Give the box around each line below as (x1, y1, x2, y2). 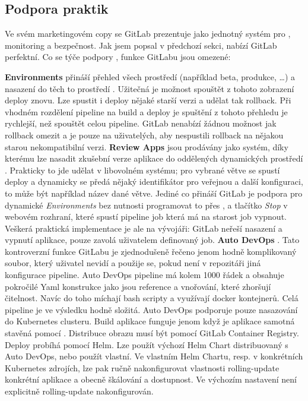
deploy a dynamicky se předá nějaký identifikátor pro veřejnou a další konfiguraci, (5, 175, 303, 188)
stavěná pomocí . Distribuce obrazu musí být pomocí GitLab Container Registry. (5, 327, 299, 339)
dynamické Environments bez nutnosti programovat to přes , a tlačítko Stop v (5, 198, 288, 211)
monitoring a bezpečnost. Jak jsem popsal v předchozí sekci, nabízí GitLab (5, 39, 277, 51)
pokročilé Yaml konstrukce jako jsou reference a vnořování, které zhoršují (5, 280, 271, 292)
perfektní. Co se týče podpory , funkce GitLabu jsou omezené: (5, 50, 231, 63)
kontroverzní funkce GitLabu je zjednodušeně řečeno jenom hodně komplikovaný (5, 245, 297, 257)
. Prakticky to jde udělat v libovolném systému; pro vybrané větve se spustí (5, 163, 280, 176)
